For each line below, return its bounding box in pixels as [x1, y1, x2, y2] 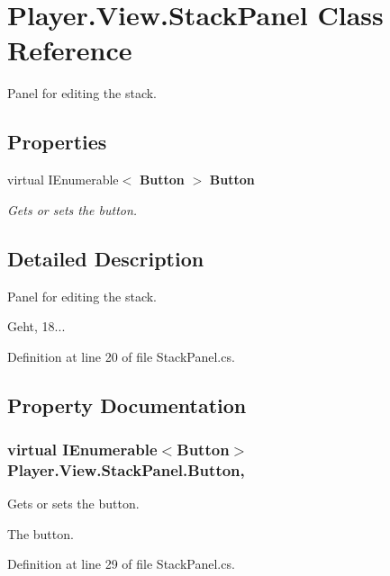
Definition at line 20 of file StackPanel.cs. [7, 346, 235, 365]
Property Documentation [7, 391, 247, 418]
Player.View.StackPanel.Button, [7, 458, 245, 481]
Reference [7, 31, 132, 68]
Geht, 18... [7, 317, 66, 336]
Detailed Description [7, 244, 204, 272]
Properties [7, 128, 107, 156]
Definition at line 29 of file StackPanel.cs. [7, 554, 235, 573]
